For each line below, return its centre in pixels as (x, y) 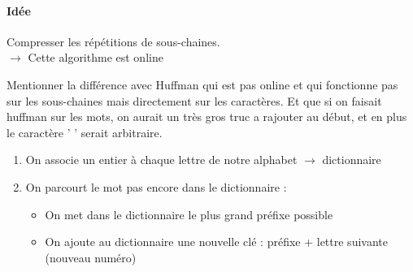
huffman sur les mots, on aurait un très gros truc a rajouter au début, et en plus (207, 117)
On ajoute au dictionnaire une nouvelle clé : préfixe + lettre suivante (216, 242)
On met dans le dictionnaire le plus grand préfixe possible (189, 214)
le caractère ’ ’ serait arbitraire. (85, 132)
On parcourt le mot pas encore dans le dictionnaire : (156, 186)
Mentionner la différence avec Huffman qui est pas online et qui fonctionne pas (202, 84)
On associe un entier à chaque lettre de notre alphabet (161, 160)
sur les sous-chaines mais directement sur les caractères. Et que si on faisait (194, 100)
